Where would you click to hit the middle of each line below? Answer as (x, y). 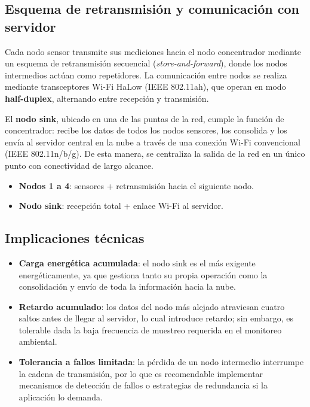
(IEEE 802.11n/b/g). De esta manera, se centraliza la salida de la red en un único (155, 154)
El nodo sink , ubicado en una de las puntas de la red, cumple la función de (145, 118)
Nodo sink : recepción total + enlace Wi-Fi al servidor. (121, 206)
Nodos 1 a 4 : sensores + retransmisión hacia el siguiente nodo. (136, 185)
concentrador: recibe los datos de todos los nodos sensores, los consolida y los (146, 130)
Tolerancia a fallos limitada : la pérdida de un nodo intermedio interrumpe (161, 362)
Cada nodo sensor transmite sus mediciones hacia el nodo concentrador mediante (153, 51)
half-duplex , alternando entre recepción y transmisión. (107, 98)
